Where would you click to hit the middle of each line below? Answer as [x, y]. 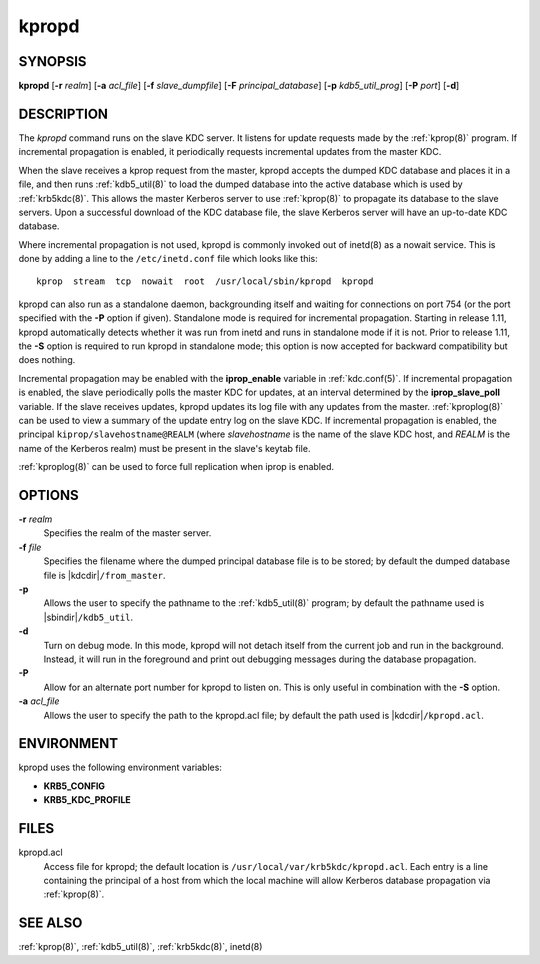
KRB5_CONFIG [74, 786]
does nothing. [47, 360]
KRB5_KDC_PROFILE [87, 800]
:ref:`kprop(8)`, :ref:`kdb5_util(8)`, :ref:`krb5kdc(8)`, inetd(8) [140, 947]
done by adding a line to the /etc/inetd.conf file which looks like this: [168, 259]
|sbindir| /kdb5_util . [88, 617]
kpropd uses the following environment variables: [120, 767]
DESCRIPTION [63, 113]
